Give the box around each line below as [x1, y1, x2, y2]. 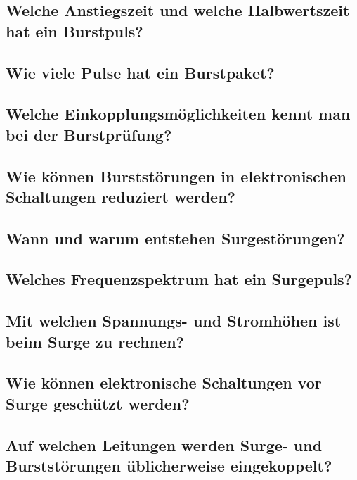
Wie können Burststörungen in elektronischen [6, 165, 346, 187]
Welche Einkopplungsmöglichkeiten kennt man [6, 103, 351, 125]
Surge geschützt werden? [6, 392, 190, 414]
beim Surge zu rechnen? [6, 330, 184, 352]
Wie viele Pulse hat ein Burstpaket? [6, 61, 275, 83]
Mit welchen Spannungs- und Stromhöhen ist [6, 310, 342, 331]
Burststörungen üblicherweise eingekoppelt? [6, 454, 332, 476]
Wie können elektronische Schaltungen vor [6, 372, 322, 393]
